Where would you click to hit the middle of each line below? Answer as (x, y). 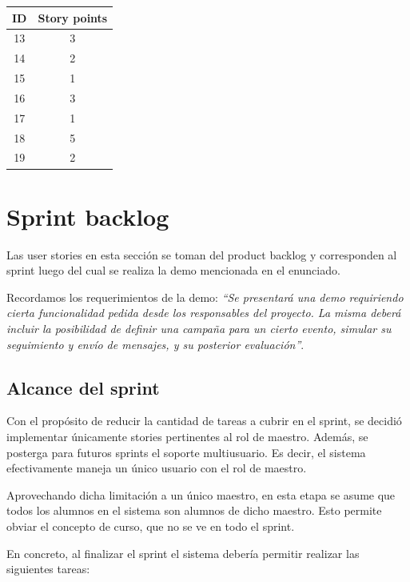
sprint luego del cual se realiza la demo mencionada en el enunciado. (173, 270)
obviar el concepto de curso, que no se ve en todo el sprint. (151, 526)
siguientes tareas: (48, 569)
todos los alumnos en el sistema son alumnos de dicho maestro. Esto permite (194, 510)
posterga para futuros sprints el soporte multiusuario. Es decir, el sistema (186, 452)
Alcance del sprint (83, 387)
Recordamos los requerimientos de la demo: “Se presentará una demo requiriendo (205, 297)
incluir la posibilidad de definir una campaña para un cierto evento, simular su (199, 328)
